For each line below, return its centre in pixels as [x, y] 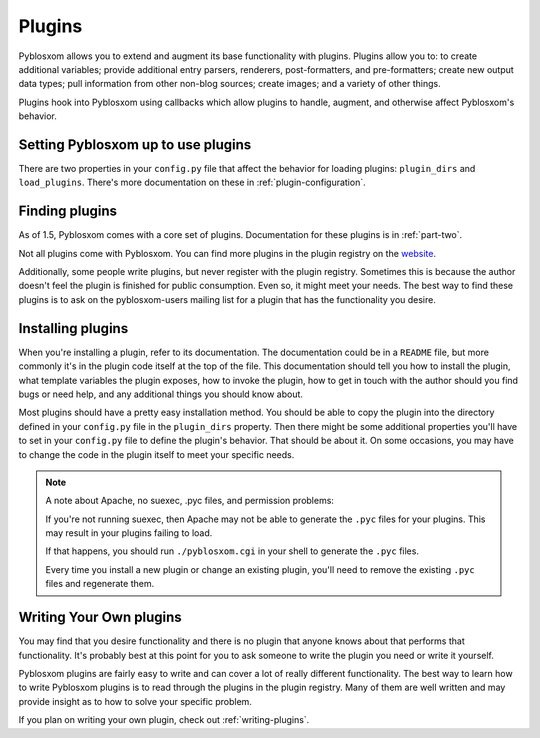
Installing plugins [73, 328]
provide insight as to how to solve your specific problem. [135, 701]
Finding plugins [68, 211]
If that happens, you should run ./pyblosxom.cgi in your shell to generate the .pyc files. [232, 551]
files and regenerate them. [100, 584]
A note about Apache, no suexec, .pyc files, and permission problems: [190, 501]
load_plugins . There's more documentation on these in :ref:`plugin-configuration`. [192, 182]
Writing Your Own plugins [100, 617]
